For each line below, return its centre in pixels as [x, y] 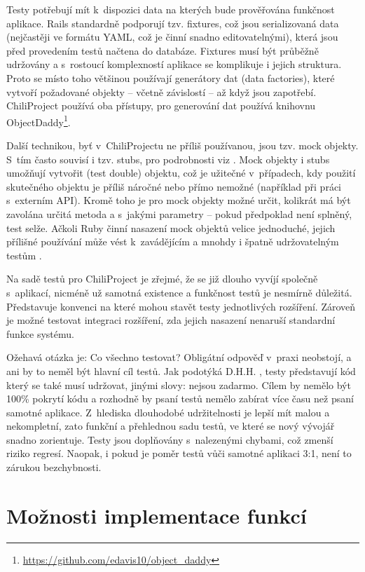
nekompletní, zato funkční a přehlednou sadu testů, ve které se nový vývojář [171, 426]
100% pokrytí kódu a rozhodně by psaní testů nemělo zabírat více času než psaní [180, 399]
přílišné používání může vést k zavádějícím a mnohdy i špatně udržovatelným [173, 241]
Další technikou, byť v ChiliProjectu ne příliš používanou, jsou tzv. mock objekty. [182, 145]
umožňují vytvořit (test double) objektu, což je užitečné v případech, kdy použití [181, 173]
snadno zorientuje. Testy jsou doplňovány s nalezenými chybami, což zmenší [170, 439]
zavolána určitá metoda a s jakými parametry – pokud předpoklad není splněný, [179, 213]
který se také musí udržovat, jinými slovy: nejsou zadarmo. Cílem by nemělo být [179, 384]
